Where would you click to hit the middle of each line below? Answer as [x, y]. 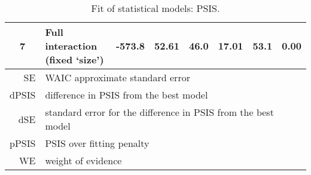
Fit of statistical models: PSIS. [155, 8]
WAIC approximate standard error [118, 77]
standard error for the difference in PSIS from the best [159, 112]
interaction [71, 46]
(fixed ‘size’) [74, 59]
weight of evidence [83, 160]
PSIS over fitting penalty [97, 143]
